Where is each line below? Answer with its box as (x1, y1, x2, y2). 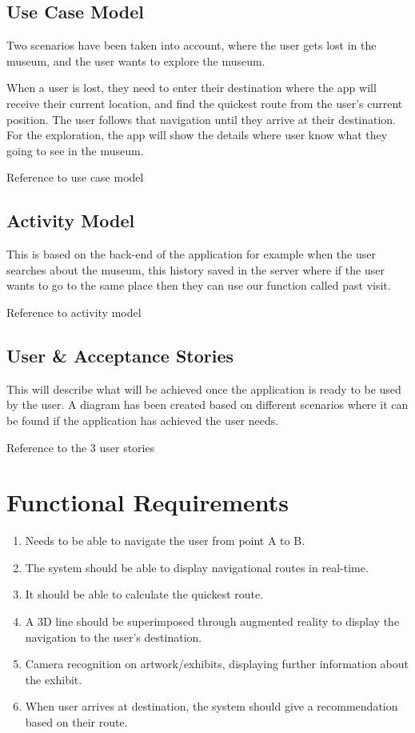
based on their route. (25, 713, 128, 730)
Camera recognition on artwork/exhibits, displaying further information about (25, 655, 409, 672)
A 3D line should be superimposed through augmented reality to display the (25, 613, 400, 630)
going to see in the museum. (6, 142, 144, 158)
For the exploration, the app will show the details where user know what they (6, 126, 388, 143)
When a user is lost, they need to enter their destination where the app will (6, 79, 377, 96)
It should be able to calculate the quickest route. (25, 586, 264, 603)
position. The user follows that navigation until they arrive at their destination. (6, 110, 397, 127)
